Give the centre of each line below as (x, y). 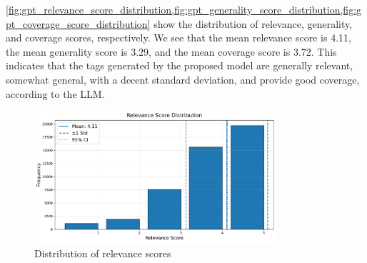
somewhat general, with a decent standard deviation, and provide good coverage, (183, 79)
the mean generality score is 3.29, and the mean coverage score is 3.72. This (171, 51)
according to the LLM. (55, 93)
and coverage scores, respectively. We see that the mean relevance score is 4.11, (179, 38)
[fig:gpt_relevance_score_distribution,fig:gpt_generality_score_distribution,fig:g (184, 9)
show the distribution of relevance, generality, (253, 23)
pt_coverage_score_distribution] (78, 23)
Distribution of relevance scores (103, 253)
